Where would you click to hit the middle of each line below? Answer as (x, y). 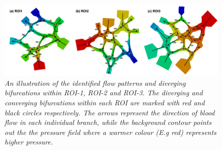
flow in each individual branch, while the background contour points (108, 122)
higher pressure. (29, 142)
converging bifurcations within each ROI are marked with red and (105, 103)
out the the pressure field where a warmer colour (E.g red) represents (110, 132)
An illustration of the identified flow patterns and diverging (95, 83)
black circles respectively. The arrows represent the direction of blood (110, 112)
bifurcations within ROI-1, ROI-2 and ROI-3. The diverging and (104, 93)
